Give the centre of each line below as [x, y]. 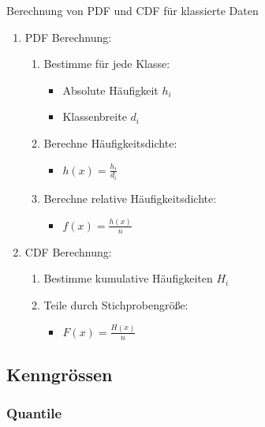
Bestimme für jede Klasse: [107, 64]
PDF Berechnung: [68, 37]
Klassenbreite [95, 116]
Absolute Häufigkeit [110, 90]
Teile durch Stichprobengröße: [116, 304]
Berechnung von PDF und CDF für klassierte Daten [132, 10]
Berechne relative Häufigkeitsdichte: [130, 199]
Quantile [34, 413]
